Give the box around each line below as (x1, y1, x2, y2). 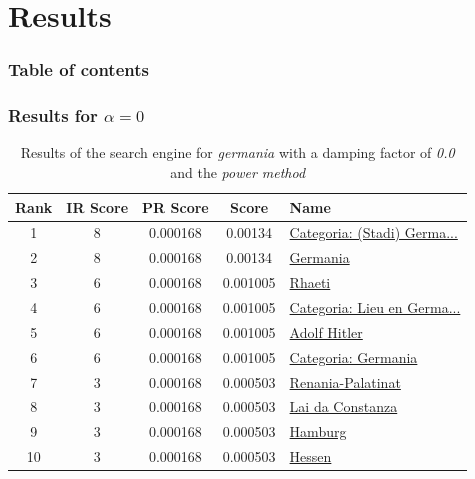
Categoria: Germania (289, 346, 418, 367)
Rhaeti (289, 272, 331, 293)
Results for (8, 103, 98, 128)
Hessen (289, 446, 332, 467)
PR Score (142, 196, 209, 217)
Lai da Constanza (289, 396, 398, 417)
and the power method (170, 162, 306, 183)
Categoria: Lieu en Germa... (289, 297, 461, 317)
